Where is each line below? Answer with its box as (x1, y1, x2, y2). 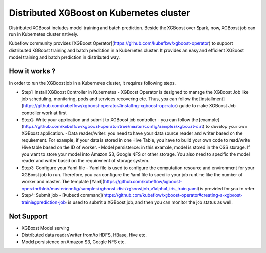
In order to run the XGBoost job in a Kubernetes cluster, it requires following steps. (9, 80, 176, 86)
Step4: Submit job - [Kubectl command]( (21, 192, 104, 198)
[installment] (199, 96, 225, 102)
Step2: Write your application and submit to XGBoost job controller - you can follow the (21, 116, 198, 123)
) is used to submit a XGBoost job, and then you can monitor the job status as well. (65, 199, 233, 205)
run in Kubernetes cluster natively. (9, 31, 79, 37)
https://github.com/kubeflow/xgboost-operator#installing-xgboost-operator (23, 103, 177, 109)
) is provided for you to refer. (197, 185, 256, 191)
